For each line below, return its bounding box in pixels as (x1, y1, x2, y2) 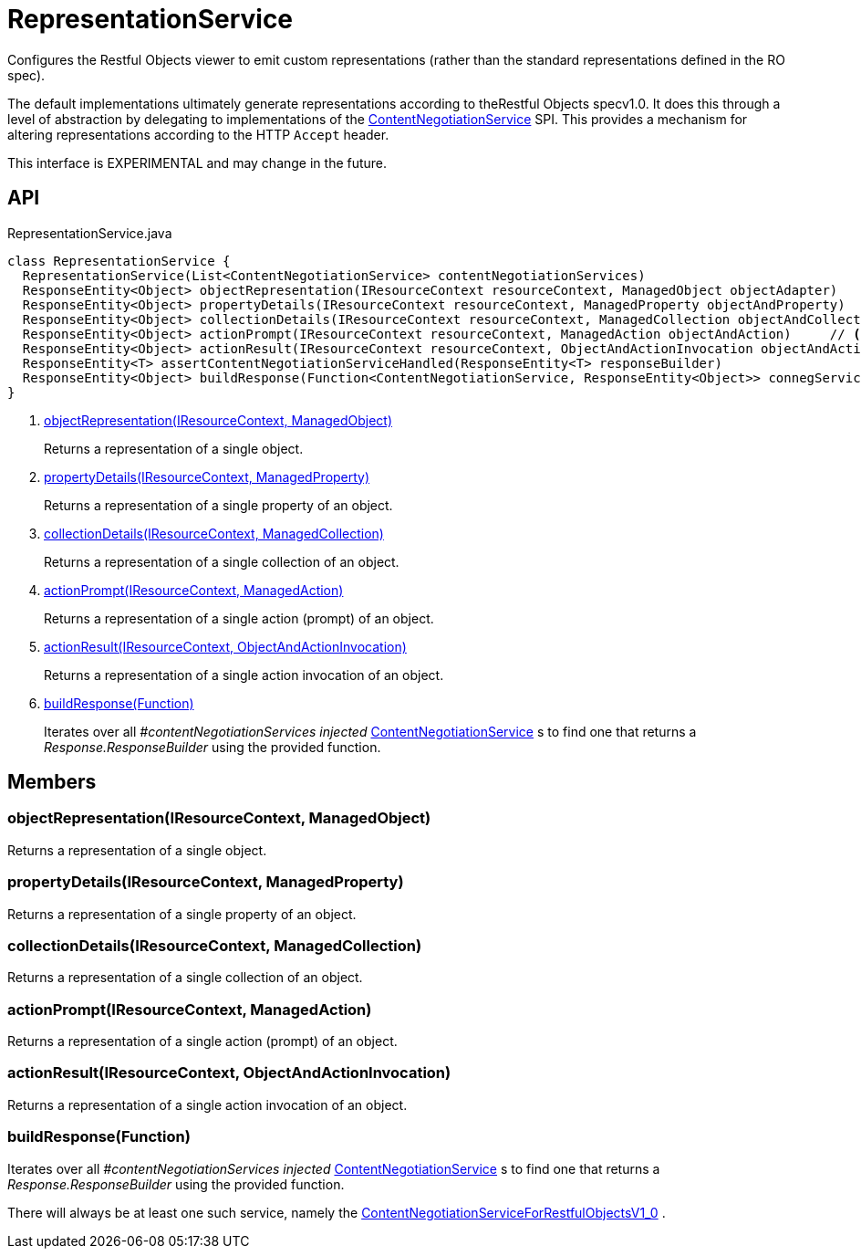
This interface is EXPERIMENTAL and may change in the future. (7, 154, 388, 171)
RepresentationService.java (7, 225, 172, 241)
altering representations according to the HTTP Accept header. (7, 126, 389, 142)
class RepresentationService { (7, 253, 231, 268)
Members (7, 770, 97, 794)
